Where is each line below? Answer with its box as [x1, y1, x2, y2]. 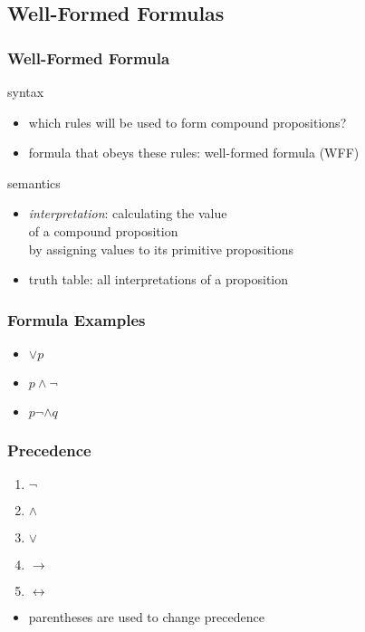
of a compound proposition [28, 221, 178, 240]
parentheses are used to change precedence [28, 608, 264, 627]
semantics [7, 173, 61, 192]
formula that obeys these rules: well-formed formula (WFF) [28, 143, 360, 162]
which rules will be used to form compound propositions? [28, 112, 347, 131]
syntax [7, 82, 44, 101]
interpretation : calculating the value [28, 204, 227, 223]
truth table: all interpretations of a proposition [28, 270, 288, 289]
